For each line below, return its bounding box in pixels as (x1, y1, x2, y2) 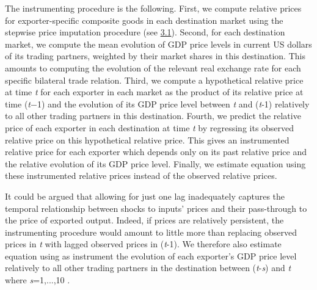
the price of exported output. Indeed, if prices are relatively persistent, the (5, 214, 284, 227)
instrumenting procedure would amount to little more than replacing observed (5, 225, 297, 238)
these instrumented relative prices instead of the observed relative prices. (5, 169, 277, 182)
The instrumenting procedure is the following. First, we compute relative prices (5, 2, 302, 14)
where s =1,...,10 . (5, 274, 70, 286)
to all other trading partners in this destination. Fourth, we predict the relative (5, 109, 301, 122)
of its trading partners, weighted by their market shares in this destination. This (5, 49, 305, 62)
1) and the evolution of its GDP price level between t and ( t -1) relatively (37, 97, 310, 110)
